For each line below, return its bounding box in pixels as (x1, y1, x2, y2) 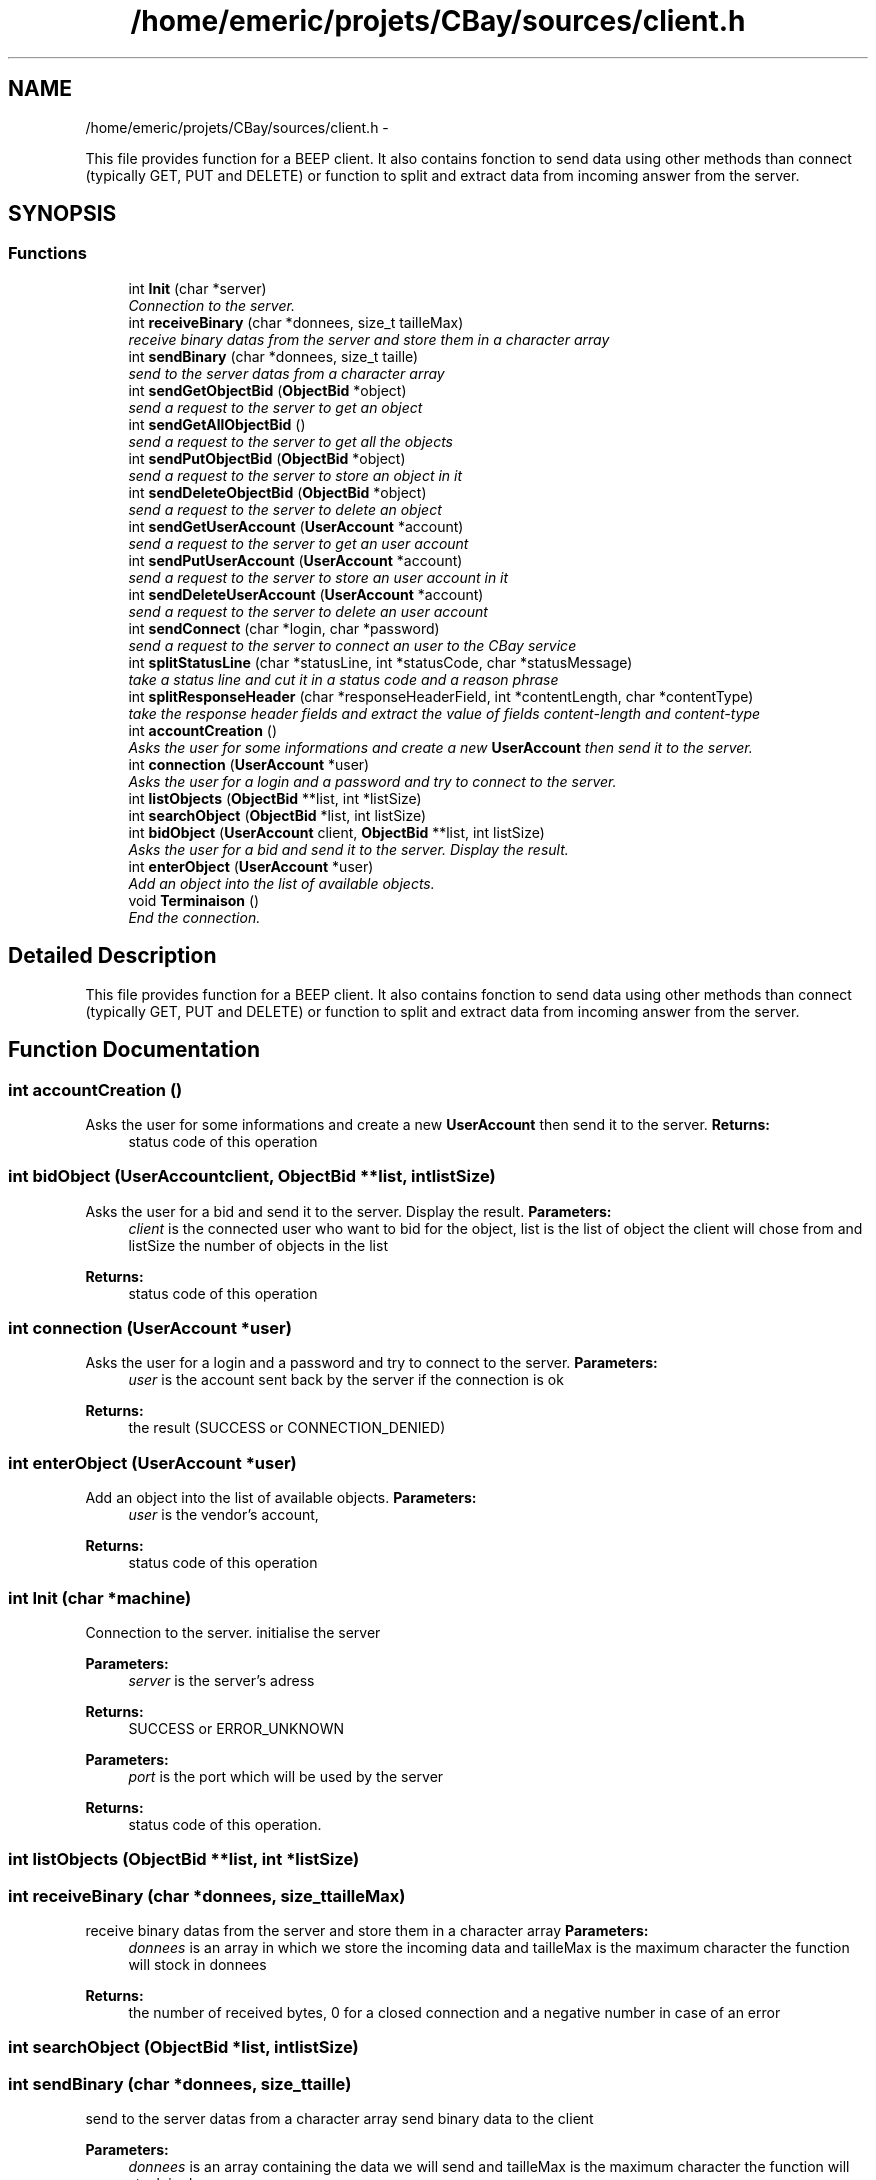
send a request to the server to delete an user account (128, 602, 488, 620)
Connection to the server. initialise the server (85, 1623, 381, 1641)
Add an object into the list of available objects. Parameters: (85, 1489, 477, 1507)
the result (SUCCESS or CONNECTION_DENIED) (128, 1419, 446, 1437)
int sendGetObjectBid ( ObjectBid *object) (128, 381, 407, 399)
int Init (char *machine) (8, 1587, 192, 1608)
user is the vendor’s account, (128, 1506, 319, 1524)
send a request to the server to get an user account (128, 534, 469, 552)
